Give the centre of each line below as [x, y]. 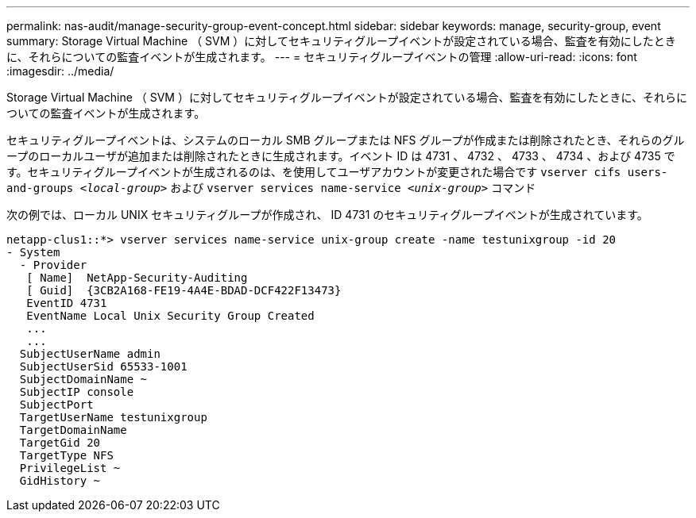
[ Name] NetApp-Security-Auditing [137, 278]
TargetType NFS [66, 455]
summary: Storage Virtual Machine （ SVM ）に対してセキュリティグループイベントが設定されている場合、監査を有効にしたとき [341, 41]
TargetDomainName [73, 430]
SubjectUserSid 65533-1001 [103, 366]
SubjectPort [56, 405]
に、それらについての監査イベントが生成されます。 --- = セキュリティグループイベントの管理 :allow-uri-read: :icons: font [322, 57]
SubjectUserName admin [90, 354]
